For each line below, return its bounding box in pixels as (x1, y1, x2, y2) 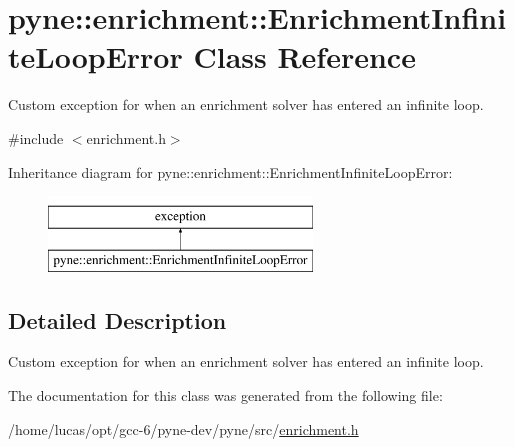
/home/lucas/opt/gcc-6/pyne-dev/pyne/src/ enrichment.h (8, 418, 359, 439)
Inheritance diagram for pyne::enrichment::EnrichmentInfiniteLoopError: (8, 161, 453, 182)
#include (8, 127, 64, 148)
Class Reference (193, 36, 416, 77)
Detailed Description (8, 304, 227, 335)
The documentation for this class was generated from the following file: (8, 385, 443, 406)
